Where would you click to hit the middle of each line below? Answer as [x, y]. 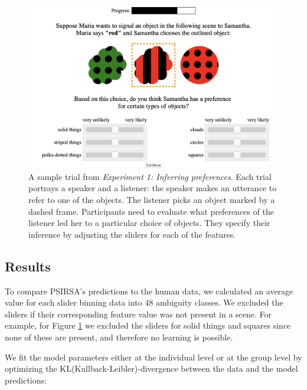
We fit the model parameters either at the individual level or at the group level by [153, 357]
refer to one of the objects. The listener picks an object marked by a [152, 200]
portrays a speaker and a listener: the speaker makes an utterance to [153, 188]
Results [28, 266]
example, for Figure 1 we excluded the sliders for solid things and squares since [148, 325]
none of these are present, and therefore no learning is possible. [119, 337]
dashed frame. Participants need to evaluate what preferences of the [151, 211]
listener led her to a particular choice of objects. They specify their [149, 223]
